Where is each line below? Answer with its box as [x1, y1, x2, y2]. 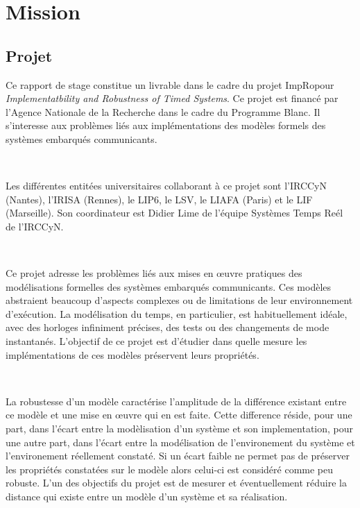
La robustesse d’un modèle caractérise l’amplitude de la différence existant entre [6, 393, 347, 408]
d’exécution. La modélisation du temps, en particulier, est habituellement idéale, [6, 306, 348, 321]
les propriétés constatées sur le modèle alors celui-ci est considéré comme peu [6, 462, 334, 476]
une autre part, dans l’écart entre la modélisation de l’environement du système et [6, 434, 355, 449]
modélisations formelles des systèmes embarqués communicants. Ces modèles [6, 279, 332, 294]
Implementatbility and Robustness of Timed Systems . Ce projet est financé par [6, 91, 338, 105]
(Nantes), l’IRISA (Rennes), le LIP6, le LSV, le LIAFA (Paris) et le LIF [6, 192, 313, 206]
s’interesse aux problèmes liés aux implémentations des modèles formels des [6, 118, 326, 133]
